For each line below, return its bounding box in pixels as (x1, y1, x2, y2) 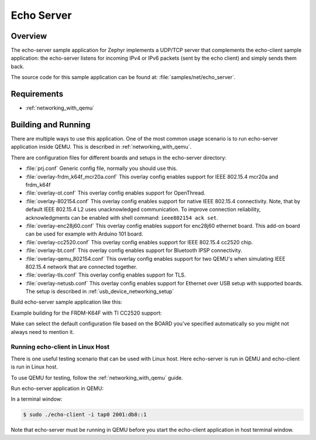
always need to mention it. (11, 328, 74, 335)
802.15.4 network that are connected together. (25, 263, 138, 270)
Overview (11, 31, 47, 41)
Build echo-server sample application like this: (11, 299, 122, 306)
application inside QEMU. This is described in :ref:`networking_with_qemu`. (11, 144, 192, 151)
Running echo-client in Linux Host (11, 343, 109, 351)
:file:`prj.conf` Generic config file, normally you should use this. (25, 165, 178, 172)
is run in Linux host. (11, 363, 59, 370)
